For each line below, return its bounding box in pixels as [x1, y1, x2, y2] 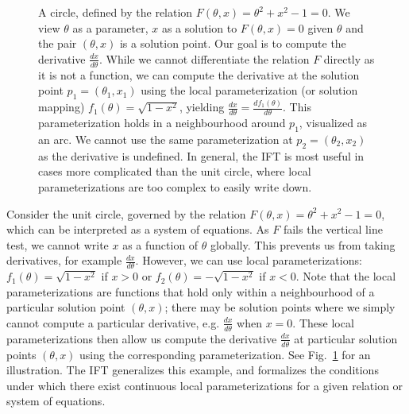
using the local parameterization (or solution [141, 82, 358, 99]
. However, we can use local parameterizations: [135, 252, 362, 269]
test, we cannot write [6, 236, 109, 253]
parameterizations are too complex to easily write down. [38, 178, 312, 195]
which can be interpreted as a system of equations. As [6, 221, 269, 238]
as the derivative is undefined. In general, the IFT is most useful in [38, 147, 365, 164]
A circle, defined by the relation [38, 4, 193, 20]
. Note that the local [295, 268, 396, 284]
